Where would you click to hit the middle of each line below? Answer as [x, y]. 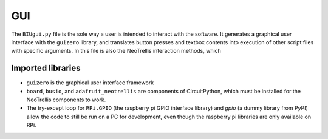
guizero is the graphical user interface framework [90, 83]
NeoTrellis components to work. [66, 100]
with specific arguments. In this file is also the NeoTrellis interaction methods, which [116, 51]
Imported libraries [46, 68]
